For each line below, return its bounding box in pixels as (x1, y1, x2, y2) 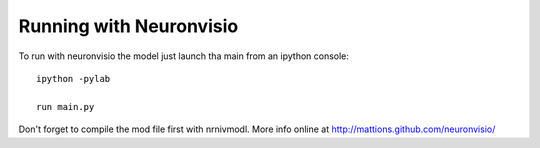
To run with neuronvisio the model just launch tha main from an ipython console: (18, 50, 350, 62)
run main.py (36, 101, 95, 112)
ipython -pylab (36, 73, 111, 84)
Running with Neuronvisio (18, 15, 239, 37)
